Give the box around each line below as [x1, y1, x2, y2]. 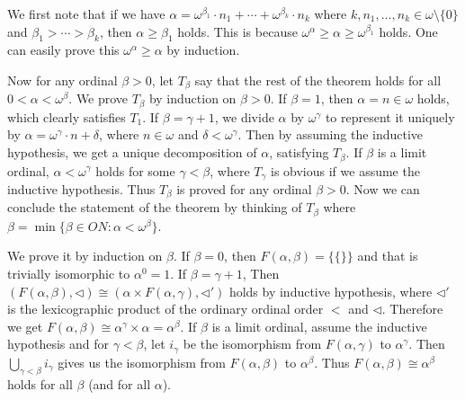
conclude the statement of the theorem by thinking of [7, 198, 302, 217]
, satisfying [269, 143, 329, 162]
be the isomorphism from [183, 334, 322, 353]
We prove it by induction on [7, 246, 163, 265]
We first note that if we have [7, 4, 165, 22]
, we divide [214, 107, 274, 126]
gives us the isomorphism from [58, 352, 226, 371]
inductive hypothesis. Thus [7, 179, 156, 198]
